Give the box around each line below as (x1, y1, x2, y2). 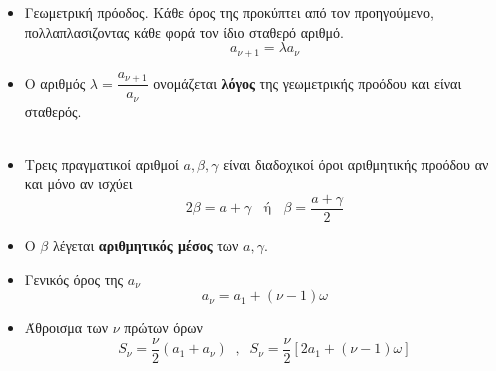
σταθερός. (24, 100, 82, 121)
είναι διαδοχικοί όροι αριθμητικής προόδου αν (223, 153, 489, 174)
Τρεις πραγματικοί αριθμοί (24, 153, 179, 174)
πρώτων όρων (124, 317, 203, 338)
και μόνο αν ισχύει (24, 173, 133, 194)
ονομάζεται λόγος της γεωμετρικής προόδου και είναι (153, 72, 462, 93)
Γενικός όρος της (24, 268, 124, 289)
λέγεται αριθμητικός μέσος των (52, 235, 239, 256)
